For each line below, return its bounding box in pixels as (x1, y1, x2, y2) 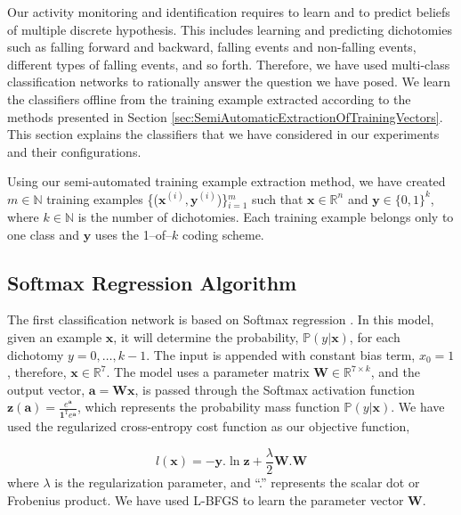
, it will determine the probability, (113, 328, 299, 347)
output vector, (7, 380, 85, 398)
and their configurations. (7, 142, 142, 160)
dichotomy (7, 345, 64, 364)
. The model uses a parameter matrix (106, 363, 310, 381)
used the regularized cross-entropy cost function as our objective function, (7, 417, 410, 436)
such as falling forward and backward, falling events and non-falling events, (7, 37, 417, 56)
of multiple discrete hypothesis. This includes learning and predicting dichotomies (7, 20, 452, 38)
